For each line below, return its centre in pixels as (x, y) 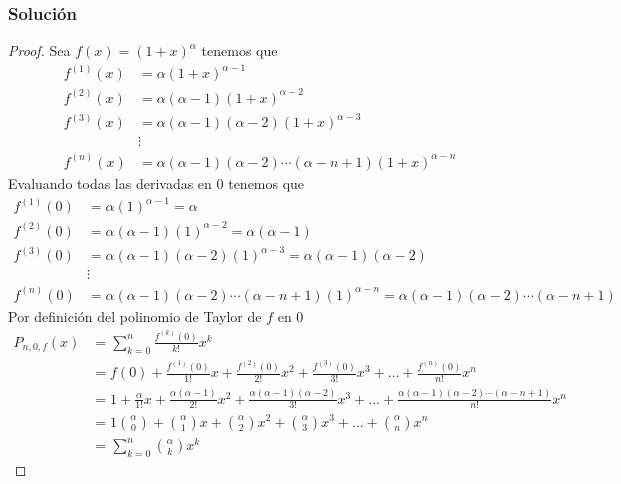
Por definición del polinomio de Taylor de (135, 315)
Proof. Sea (39, 50)
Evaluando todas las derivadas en (110, 182)
